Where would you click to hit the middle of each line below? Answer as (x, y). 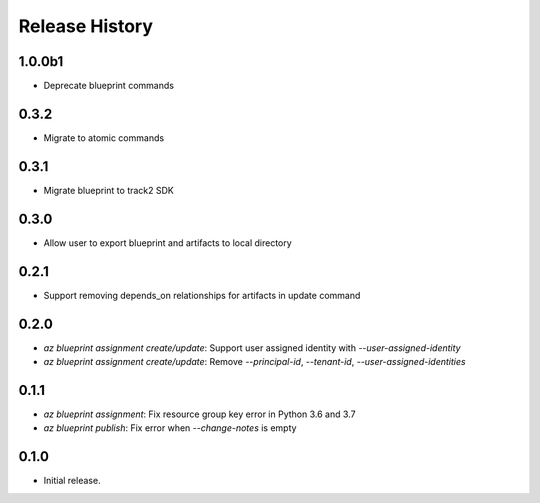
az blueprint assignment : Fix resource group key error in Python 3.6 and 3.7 (199, 414)
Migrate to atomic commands (104, 137)
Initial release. (72, 481)
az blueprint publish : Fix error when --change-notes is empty (170, 428)
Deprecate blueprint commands (109, 86)
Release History (86, 26)
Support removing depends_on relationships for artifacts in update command (202, 295)
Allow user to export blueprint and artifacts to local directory (167, 242)
